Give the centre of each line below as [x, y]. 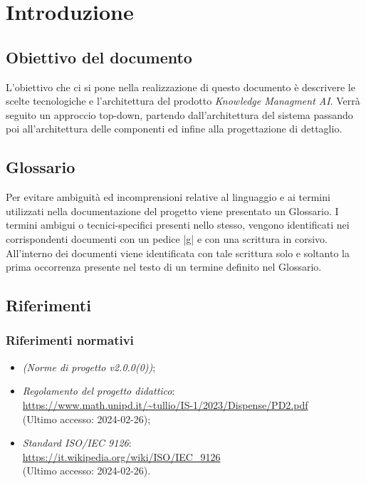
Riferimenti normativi [70, 340]
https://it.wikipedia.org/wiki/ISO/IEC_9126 [121, 456]
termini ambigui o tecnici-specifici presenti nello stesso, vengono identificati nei [178, 225]
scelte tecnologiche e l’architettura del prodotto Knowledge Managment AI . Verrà [183, 101]
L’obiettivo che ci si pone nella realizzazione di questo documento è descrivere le [181, 87]
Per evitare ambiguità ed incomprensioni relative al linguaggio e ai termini [168, 197]
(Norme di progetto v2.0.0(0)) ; [89, 367]
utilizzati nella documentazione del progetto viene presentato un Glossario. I [172, 211]
